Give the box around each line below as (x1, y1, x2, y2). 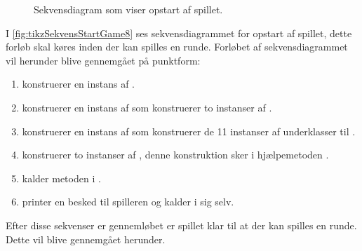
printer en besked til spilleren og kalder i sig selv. (22, 194, 234, 209)
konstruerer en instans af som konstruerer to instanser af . (22, 100, 272, 114)
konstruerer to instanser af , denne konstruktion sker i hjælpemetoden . (22, 147, 329, 162)
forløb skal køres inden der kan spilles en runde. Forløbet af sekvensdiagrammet (6, 39, 348, 54)
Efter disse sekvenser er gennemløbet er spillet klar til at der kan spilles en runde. (6, 217, 357, 232)
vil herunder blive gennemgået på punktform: (6, 53, 201, 67)
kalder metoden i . (22, 170, 101, 185)
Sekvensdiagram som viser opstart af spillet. (34, 2, 223, 16)
